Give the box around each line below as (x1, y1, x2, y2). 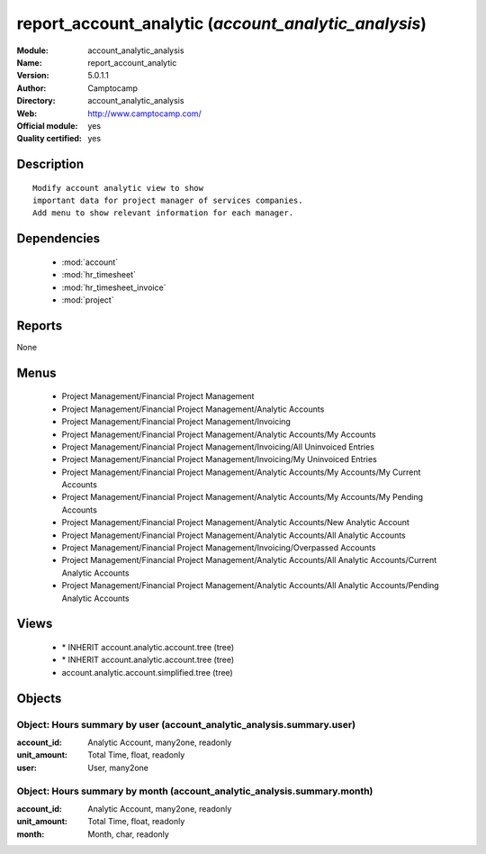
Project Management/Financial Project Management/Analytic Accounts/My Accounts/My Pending (61, 492, 423, 503)
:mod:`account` (61, 257, 119, 268)
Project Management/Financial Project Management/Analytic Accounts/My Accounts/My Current (61, 467, 421, 477)
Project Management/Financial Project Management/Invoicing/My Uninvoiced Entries (61, 454, 377, 465)
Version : (16, 70, 49, 81)
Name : (16, 57, 42, 68)
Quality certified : (16, 133, 83, 144)
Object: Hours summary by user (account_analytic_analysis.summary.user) (16, 718, 355, 731)
